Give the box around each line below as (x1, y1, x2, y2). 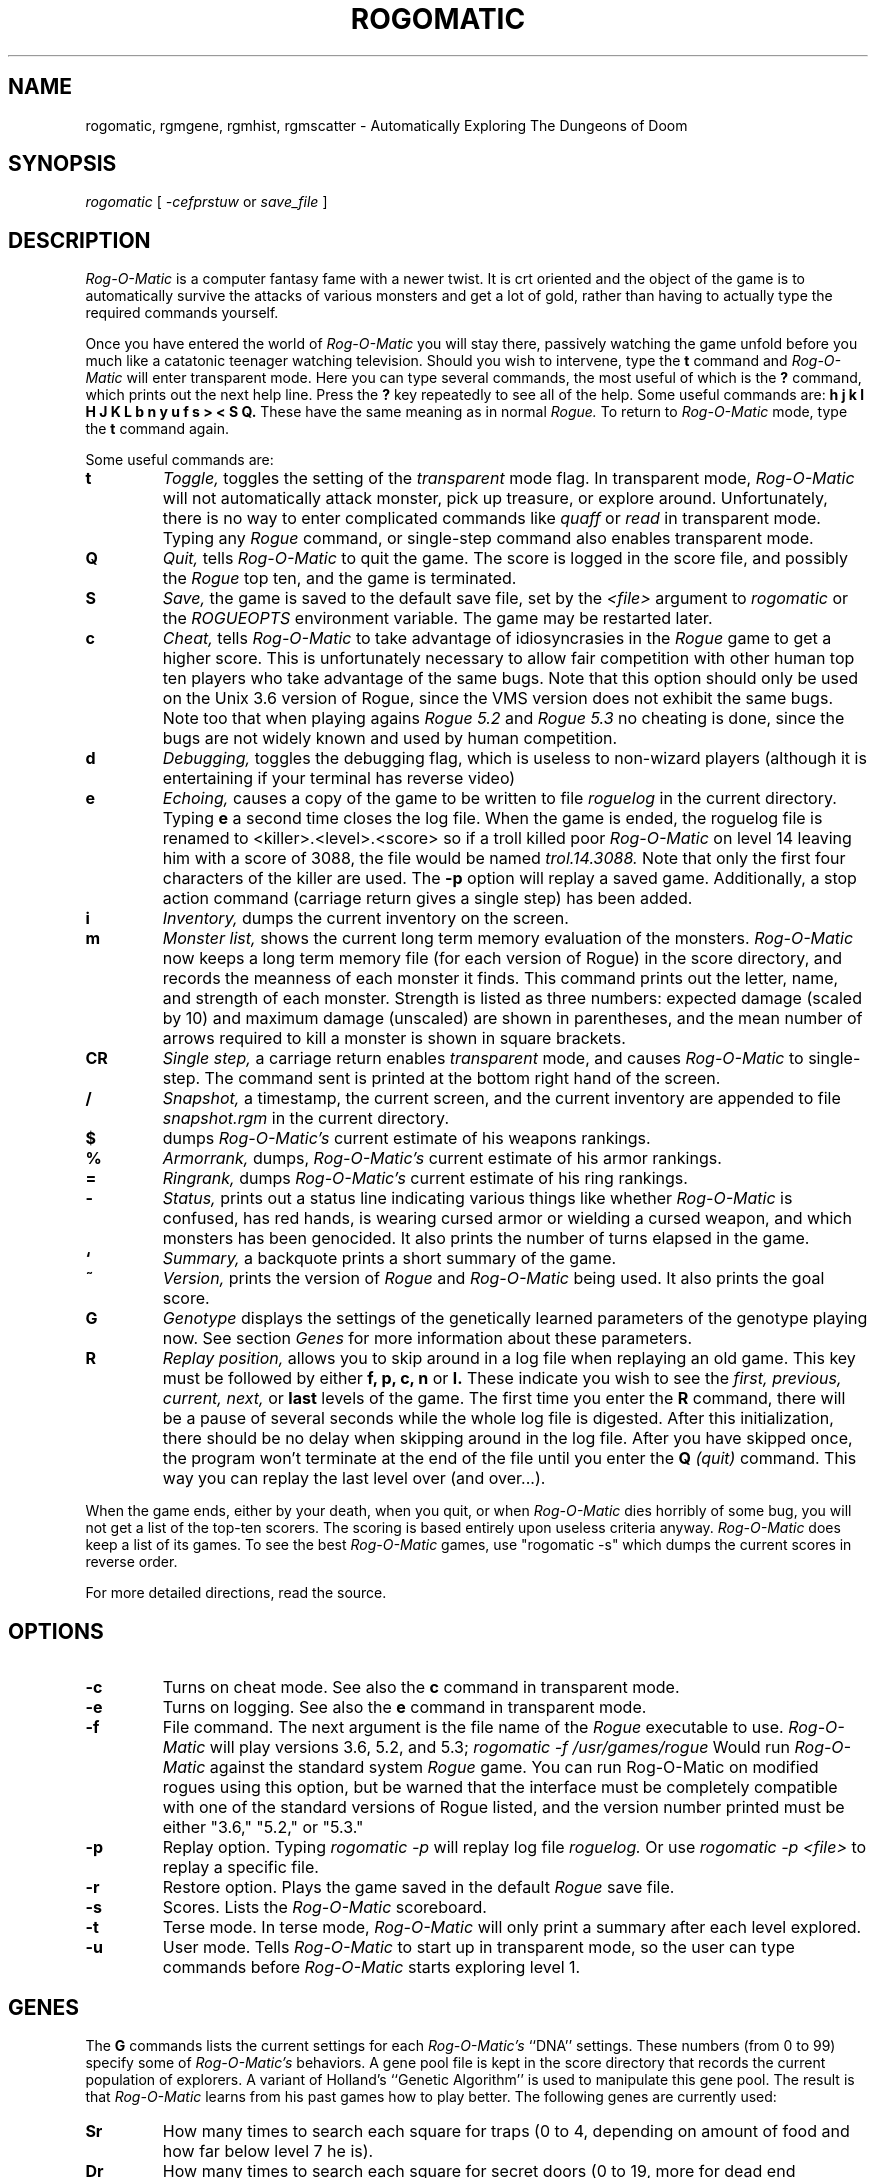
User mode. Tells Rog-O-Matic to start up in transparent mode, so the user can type (162, 1937, 795, 1958)
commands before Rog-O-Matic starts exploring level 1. (162, 1957, 581, 1978)
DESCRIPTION (8, 227, 151, 253)
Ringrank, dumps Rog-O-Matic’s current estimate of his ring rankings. (162, 1168, 688, 1189)
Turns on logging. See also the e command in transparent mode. (162, 1697, 647, 1718)
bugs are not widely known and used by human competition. (162, 728, 618, 749)
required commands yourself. (85, 304, 279, 322)
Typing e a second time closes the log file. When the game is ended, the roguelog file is (162, 808, 823, 829)
